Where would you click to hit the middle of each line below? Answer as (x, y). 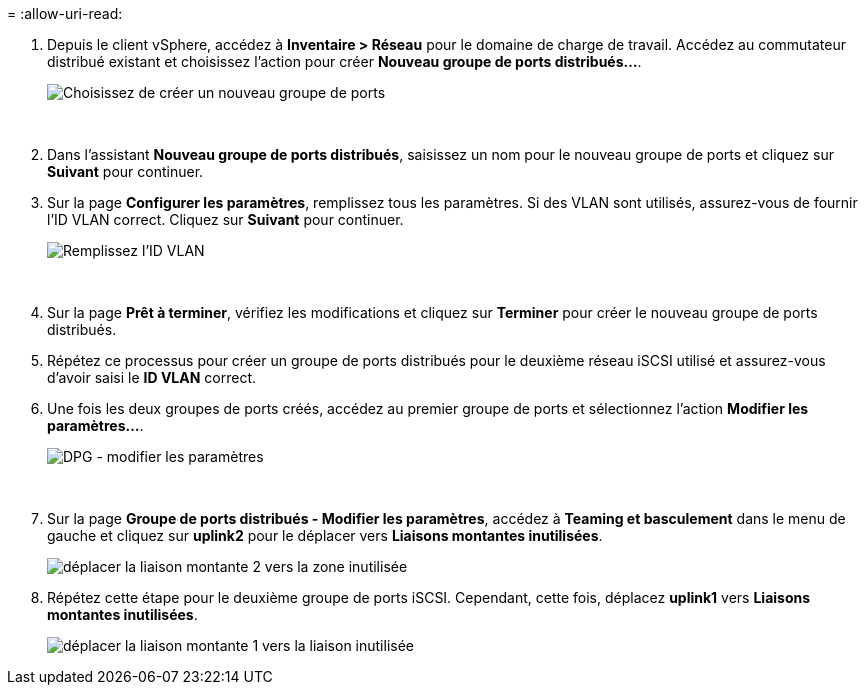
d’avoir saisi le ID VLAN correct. (152, 377)
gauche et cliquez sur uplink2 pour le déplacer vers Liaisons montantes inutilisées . (325, 535)
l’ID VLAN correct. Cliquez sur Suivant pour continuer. (225, 219)
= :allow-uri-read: (65, 13)
